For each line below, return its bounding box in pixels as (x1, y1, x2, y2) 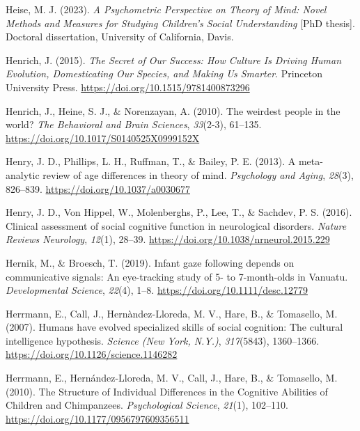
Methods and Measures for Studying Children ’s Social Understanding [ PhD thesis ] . (6, 15, 355, 30)
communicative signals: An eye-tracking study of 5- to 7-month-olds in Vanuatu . (6, 269, 348, 283)
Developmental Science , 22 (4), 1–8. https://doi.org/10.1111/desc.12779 (6, 283, 308, 297)
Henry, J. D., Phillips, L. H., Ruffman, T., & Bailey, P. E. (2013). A (6, 154, 296, 169)
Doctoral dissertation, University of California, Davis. (6, 29, 234, 44)
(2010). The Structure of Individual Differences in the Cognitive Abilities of (6, 384, 328, 398)
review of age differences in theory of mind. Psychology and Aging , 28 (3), (42, 167, 354, 182)
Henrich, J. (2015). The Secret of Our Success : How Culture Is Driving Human (6, 52, 342, 67)
